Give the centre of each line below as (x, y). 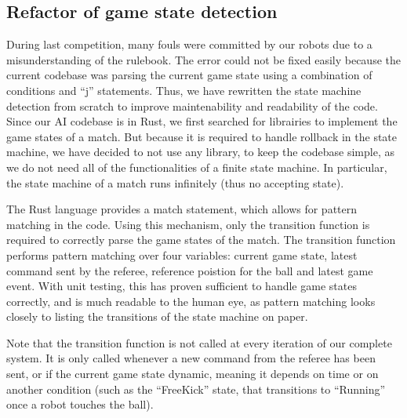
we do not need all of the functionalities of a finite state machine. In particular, (197, 167)
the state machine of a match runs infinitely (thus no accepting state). (175, 182)
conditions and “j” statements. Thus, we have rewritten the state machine (184, 90)
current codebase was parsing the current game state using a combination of (189, 75)
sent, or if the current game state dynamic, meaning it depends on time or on (193, 374)
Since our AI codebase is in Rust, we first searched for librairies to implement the (202, 121)
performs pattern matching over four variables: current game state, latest (182, 254)
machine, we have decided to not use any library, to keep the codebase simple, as (200, 152)
